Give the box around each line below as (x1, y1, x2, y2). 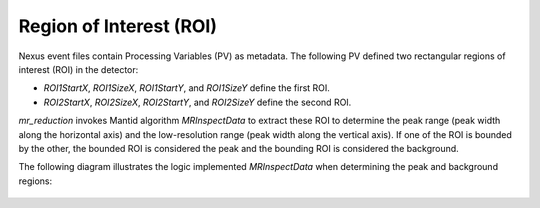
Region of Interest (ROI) (18, 15, 218, 37)
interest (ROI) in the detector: (18, 63, 139, 75)
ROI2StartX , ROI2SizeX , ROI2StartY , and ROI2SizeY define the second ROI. (43, 96, 352, 108)
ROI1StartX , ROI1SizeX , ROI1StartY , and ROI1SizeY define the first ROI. (43, 82, 330, 94)
